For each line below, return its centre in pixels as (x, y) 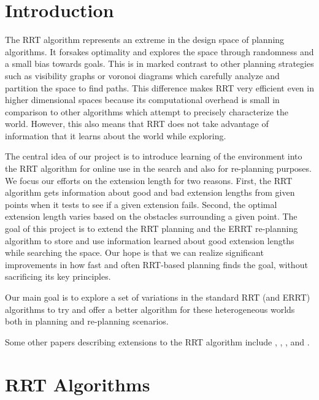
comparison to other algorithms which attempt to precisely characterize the (147, 111)
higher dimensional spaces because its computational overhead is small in (142, 100)
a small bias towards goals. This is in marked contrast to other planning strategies (159, 63)
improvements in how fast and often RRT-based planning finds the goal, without (156, 264)
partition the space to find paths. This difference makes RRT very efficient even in (159, 87)
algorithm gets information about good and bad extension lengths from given (150, 192)
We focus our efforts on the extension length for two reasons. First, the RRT (149, 180)
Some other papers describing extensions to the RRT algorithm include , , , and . (157, 341)
